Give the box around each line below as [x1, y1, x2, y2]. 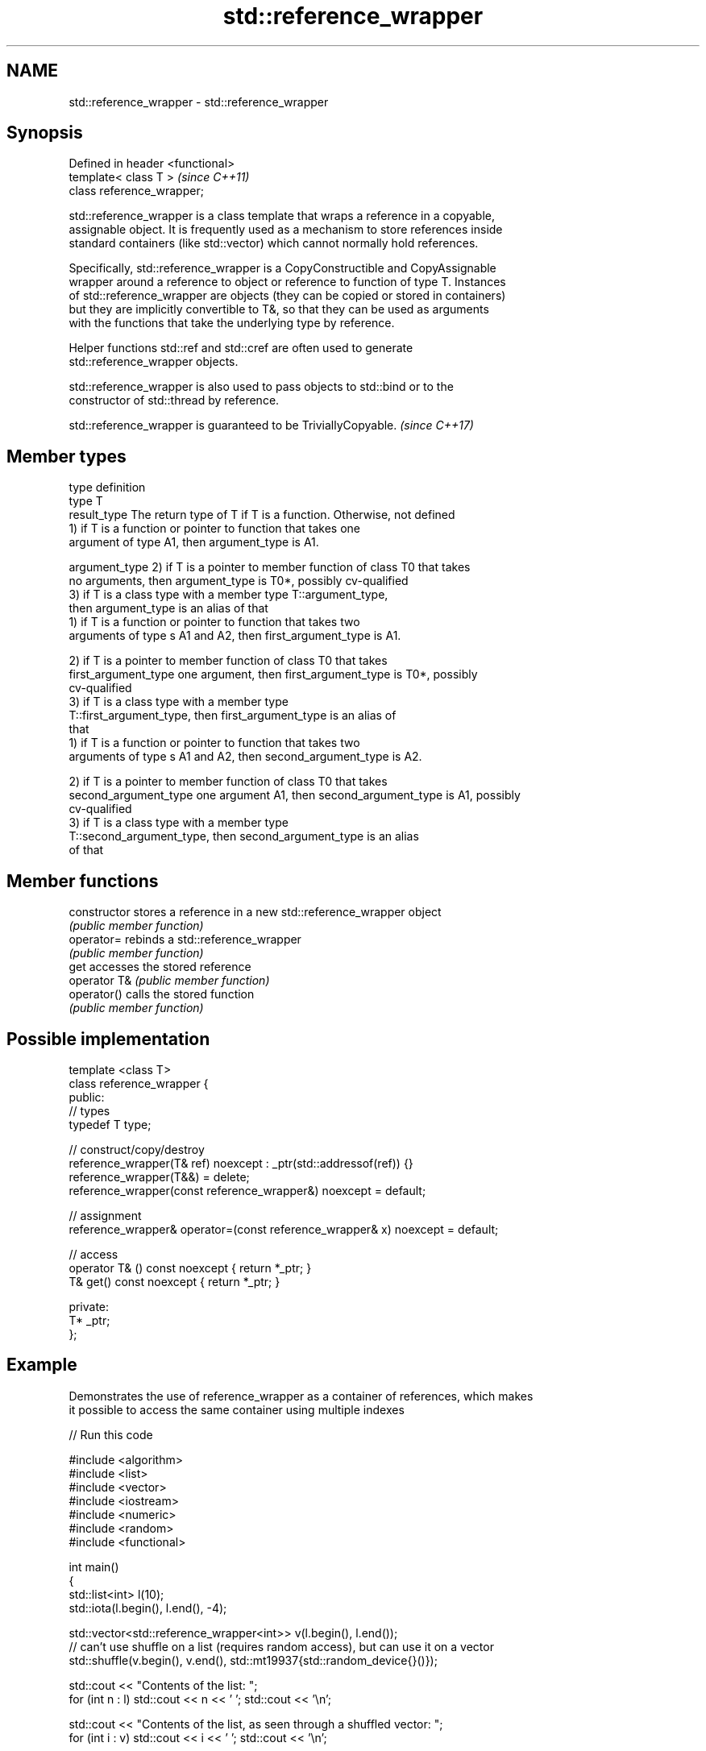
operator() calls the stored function [69, 987, 255, 1002]
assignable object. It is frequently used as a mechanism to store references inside [69, 222, 503, 237]
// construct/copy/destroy [69, 1142, 205, 1156]
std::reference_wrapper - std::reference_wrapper [69, 94, 329, 109]
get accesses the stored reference [69, 960, 251, 974]
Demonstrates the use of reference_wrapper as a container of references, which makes [69, 1388, 534, 1403]
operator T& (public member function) [69, 973, 270, 988]
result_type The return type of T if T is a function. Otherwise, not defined [69, 508, 455, 522]
